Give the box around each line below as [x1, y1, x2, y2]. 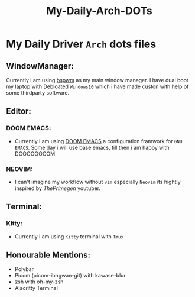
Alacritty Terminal [14, 285, 58, 292]
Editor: [6, 106, 31, 117]
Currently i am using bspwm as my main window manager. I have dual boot [6, 77, 189, 83]
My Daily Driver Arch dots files [6, 37, 157, 51]
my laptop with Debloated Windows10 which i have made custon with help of [6, 83, 189, 90]
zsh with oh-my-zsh [14, 278, 64, 285]
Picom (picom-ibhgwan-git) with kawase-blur [14, 272, 126, 279]
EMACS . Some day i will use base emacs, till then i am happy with [14, 144, 170, 151]
